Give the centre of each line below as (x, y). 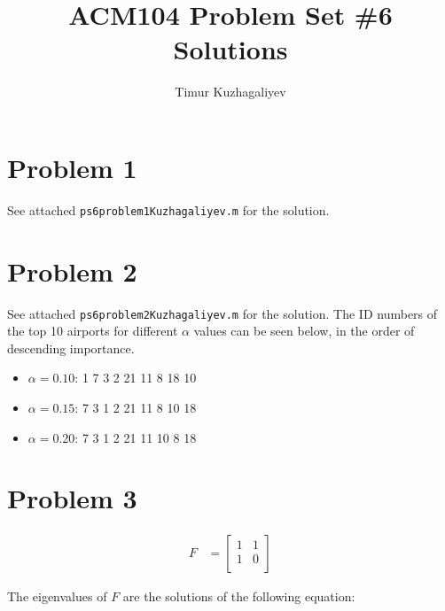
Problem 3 (72, 498)
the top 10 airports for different (93, 331)
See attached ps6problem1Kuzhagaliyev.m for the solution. (168, 209)
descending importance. (71, 348)
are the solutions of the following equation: (239, 596)
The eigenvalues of (57, 596)
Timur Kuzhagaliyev (230, 92)
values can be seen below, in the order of (304, 331)
